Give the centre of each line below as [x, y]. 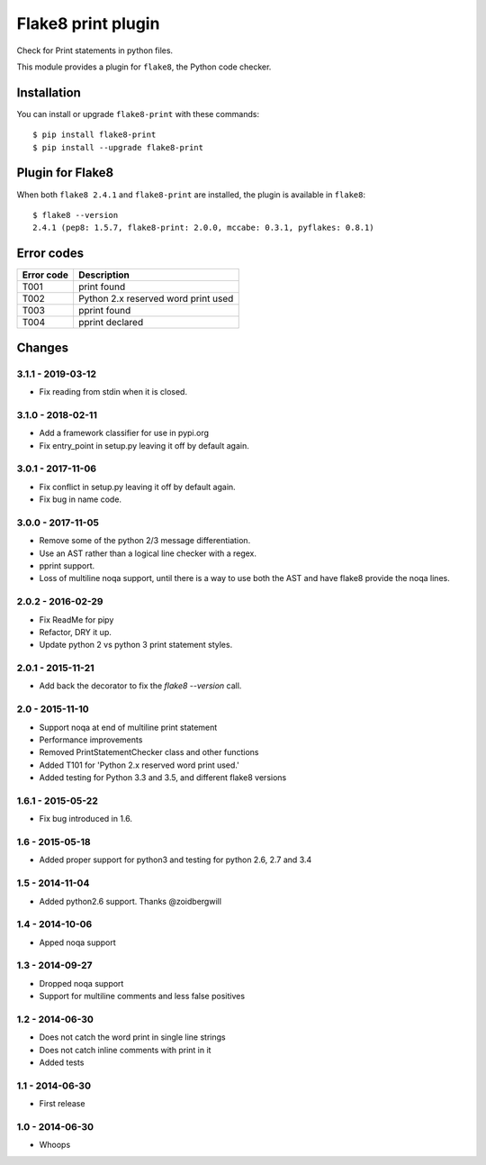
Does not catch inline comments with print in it [125, 1050]
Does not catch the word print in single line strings [132, 1037]
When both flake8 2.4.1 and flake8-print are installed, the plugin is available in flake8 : [191, 195]
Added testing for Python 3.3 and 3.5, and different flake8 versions [163, 778]
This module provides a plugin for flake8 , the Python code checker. [144, 67]
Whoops [55, 1145]
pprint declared [111, 323]
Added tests [62, 1062]
